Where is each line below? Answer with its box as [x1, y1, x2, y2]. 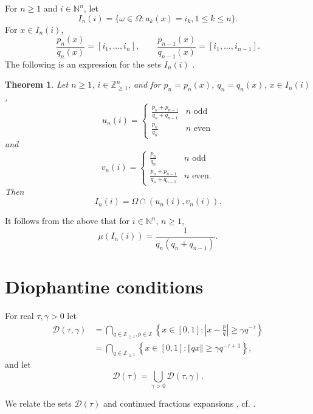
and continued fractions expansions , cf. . [103, 396, 256, 409]
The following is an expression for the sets [5, 57, 162, 70]
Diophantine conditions [5, 273, 204, 298]
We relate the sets [5, 396, 72, 409]
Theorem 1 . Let [5, 78, 69, 91]
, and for [128, 78, 161, 91]
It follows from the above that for [5, 214, 130, 227]
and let [5, 357, 31, 370]
